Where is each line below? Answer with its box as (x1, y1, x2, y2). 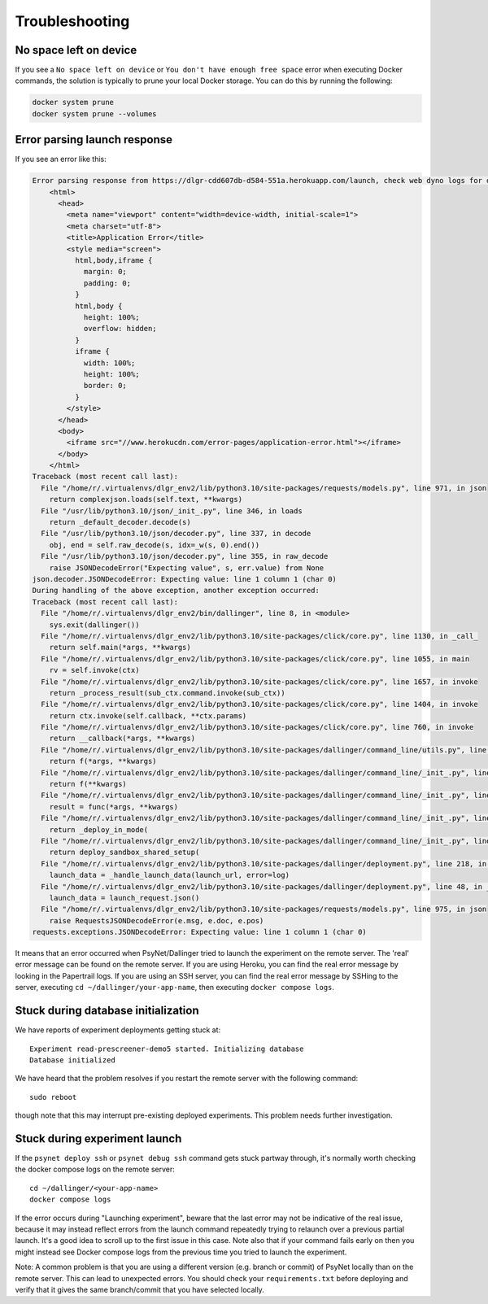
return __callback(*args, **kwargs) (49, 734, 195, 744)
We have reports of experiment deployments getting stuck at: (15, 1025, 221, 1035)
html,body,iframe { (74, 256, 153, 265)
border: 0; (83, 381, 128, 390)
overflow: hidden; (83, 324, 158, 334)
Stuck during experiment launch (15, 1132, 182, 1145)
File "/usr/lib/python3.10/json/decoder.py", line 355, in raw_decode (41, 552, 329, 561)
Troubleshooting (15, 12, 130, 30)
